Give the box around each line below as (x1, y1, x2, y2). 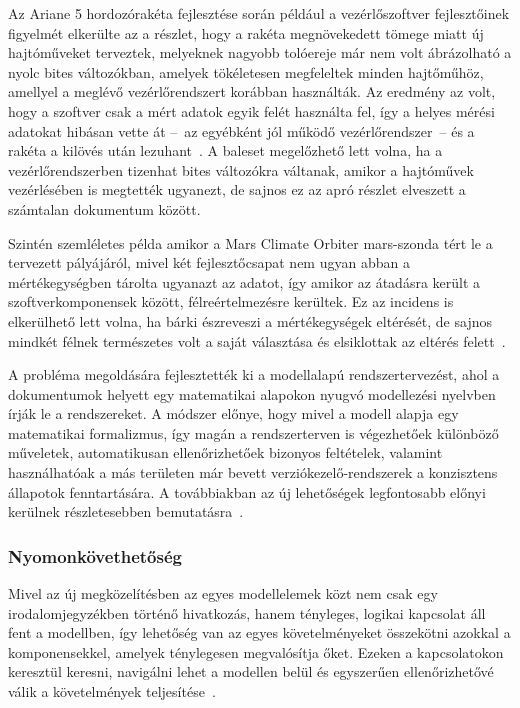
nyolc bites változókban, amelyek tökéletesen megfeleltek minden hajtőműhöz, (8, 61, 484, 82)
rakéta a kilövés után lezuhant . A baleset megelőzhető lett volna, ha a (8, 140, 443, 161)
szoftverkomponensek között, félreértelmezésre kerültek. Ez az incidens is (8, 291, 454, 312)
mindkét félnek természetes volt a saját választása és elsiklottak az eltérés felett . (8, 330, 506, 351)
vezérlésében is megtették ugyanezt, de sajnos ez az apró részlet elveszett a (8, 179, 466, 200)
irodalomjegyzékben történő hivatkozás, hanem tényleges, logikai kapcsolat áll (8, 602, 486, 623)
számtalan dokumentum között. (8, 198, 201, 219)
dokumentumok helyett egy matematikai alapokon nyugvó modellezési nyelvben (8, 383, 496, 404)
